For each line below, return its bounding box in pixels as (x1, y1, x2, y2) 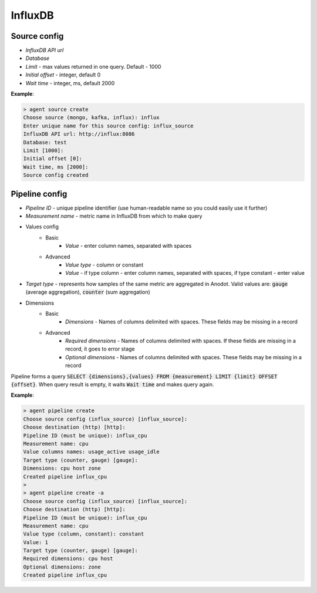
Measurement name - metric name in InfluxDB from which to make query (25, 213, 203, 220)
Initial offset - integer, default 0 (25, 71, 101, 79)
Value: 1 (23, 539, 49, 545)
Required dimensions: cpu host (23, 555, 114, 562)
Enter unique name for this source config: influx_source (23, 122, 194, 129)
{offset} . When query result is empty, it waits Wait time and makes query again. (11, 381, 214, 388)
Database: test (23, 139, 67, 146)
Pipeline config (11, 188, 68, 199)
